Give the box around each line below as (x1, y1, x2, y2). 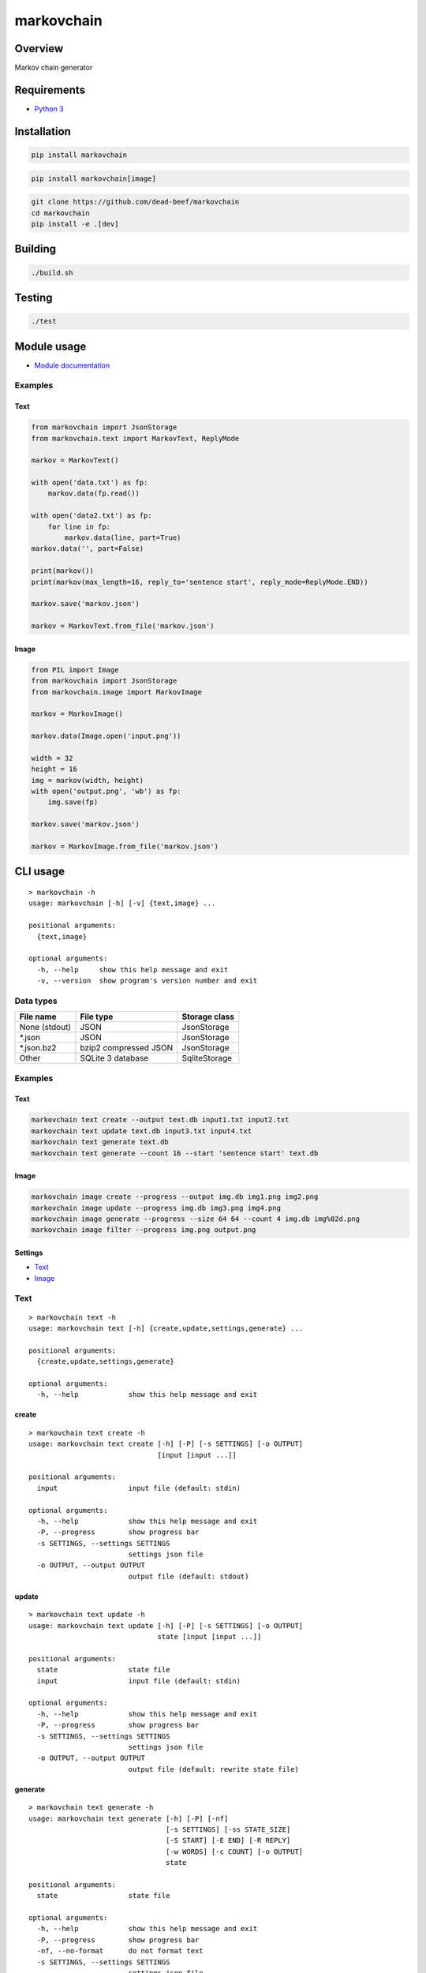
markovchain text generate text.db (31, 1137, 169, 1147)
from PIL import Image (31, 665, 119, 674)
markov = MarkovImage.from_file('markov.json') (31, 842, 219, 851)
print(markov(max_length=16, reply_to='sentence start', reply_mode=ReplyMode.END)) (31, 577, 368, 586)
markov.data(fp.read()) (47, 489, 140, 498)
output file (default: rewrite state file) (128, 1765, 299, 1773)
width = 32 (31, 754, 73, 762)
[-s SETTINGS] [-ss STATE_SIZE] (166, 1825, 291, 1834)
